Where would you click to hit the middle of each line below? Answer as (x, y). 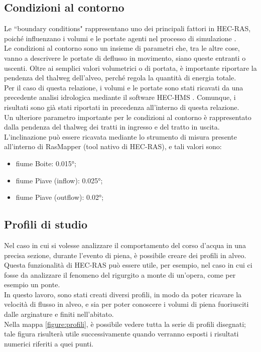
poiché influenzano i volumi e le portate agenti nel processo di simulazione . (120, 38)
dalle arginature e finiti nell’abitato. (59, 314)
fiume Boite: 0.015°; (46, 163)
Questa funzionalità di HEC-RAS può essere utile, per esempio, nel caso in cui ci (128, 265)
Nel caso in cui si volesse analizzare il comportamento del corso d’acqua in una (125, 245)
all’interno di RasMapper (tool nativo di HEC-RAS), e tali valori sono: (113, 146)
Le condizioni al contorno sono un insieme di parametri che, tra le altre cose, (122, 48)
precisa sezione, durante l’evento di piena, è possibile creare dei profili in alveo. (125, 255)
